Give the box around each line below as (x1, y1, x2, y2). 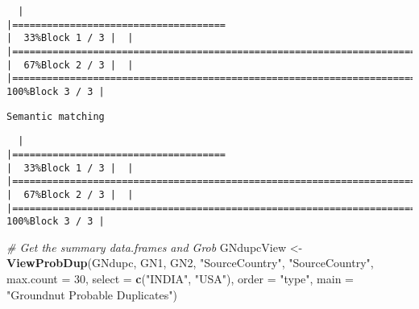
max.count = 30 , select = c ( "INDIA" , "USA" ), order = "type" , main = (6, 270, 355, 287)
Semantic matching (6, 110, 105, 122)
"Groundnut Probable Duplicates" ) (6, 286, 177, 303)
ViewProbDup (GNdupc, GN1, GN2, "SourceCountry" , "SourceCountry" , (6, 254, 374, 271)
